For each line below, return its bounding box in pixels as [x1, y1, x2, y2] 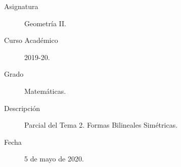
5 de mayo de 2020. [24, 153, 84, 164]
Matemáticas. [24, 85, 66, 96]
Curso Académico [4, 35, 58, 45]
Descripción [4, 102, 40, 113]
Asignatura [4, 1, 38, 11]
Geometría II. [24, 18, 66, 28]
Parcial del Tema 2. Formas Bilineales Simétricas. [24, 120, 178, 130]
